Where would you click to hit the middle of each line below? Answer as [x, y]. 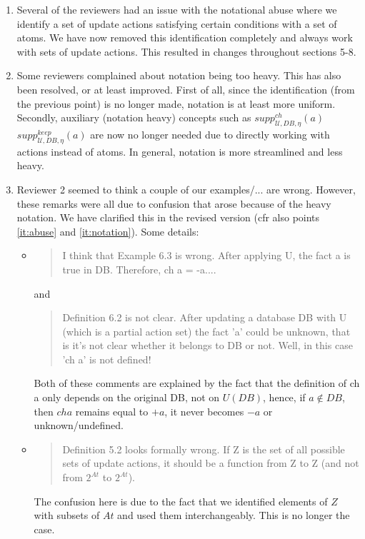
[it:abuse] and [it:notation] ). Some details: [108, 231]
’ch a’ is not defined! [107, 359]
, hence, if [284, 397]
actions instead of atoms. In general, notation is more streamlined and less [180, 151]
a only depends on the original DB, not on [127, 397]
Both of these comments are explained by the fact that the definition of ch [197, 383]
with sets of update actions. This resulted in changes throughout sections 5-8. [186, 51]
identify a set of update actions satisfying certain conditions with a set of [177, 23]
